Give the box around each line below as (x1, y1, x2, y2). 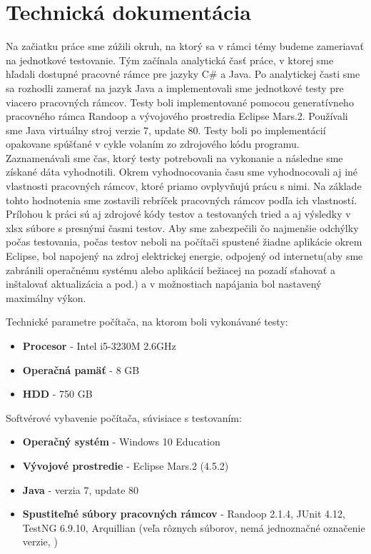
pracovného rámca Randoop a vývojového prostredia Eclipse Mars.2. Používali (6, 109, 348, 124)
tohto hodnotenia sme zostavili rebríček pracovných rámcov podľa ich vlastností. (6, 192, 357, 207)
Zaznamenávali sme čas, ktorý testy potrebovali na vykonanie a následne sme (6, 150, 343, 165)
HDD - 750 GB (22, 386, 93, 401)
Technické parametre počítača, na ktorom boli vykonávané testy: (6, 314, 288, 329)
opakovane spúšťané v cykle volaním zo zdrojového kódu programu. (6, 136, 300, 151)
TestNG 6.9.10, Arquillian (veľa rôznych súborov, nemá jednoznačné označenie (22, 520, 365, 535)
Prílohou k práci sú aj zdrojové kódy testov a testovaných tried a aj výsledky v (6, 206, 351, 221)
